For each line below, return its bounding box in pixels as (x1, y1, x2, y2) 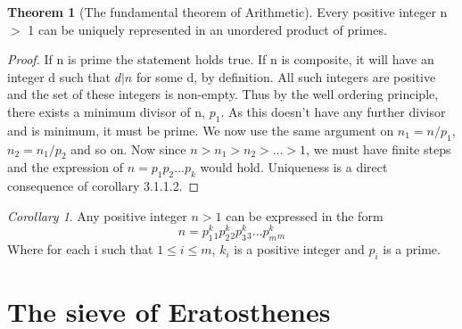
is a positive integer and (234, 240, 365, 259)
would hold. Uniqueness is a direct (200, 158, 388, 177)
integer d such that (7, 67, 111, 86)
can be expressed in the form (226, 206, 384, 225)
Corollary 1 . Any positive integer (7, 206, 187, 225)
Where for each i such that (7, 240, 153, 259)
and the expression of (7, 158, 124, 177)
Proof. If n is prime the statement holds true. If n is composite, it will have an (7, 50, 434, 69)
